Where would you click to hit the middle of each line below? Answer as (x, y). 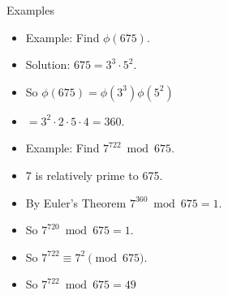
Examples (30, 10)
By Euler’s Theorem (76, 202)
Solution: (48, 64)
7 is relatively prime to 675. (94, 175)
